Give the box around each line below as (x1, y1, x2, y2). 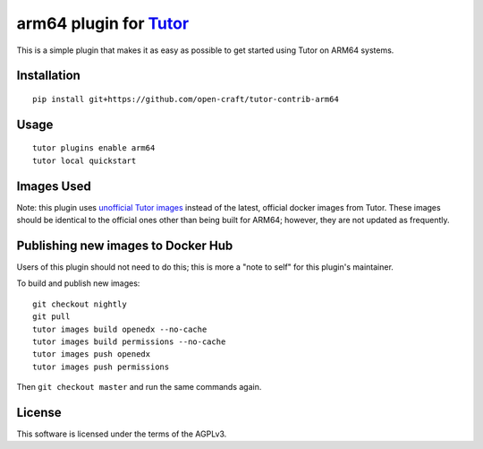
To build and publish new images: (16, 278, 140, 289)
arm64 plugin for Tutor (16, 13, 190, 33)
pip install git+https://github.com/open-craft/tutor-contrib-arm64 (32, 94, 339, 104)
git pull (32, 312, 71, 322)
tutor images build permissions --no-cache (32, 336, 226, 347)
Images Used (16, 178, 91, 194)
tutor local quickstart (32, 155, 137, 166)
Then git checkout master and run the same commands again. (16, 382, 262, 393)
